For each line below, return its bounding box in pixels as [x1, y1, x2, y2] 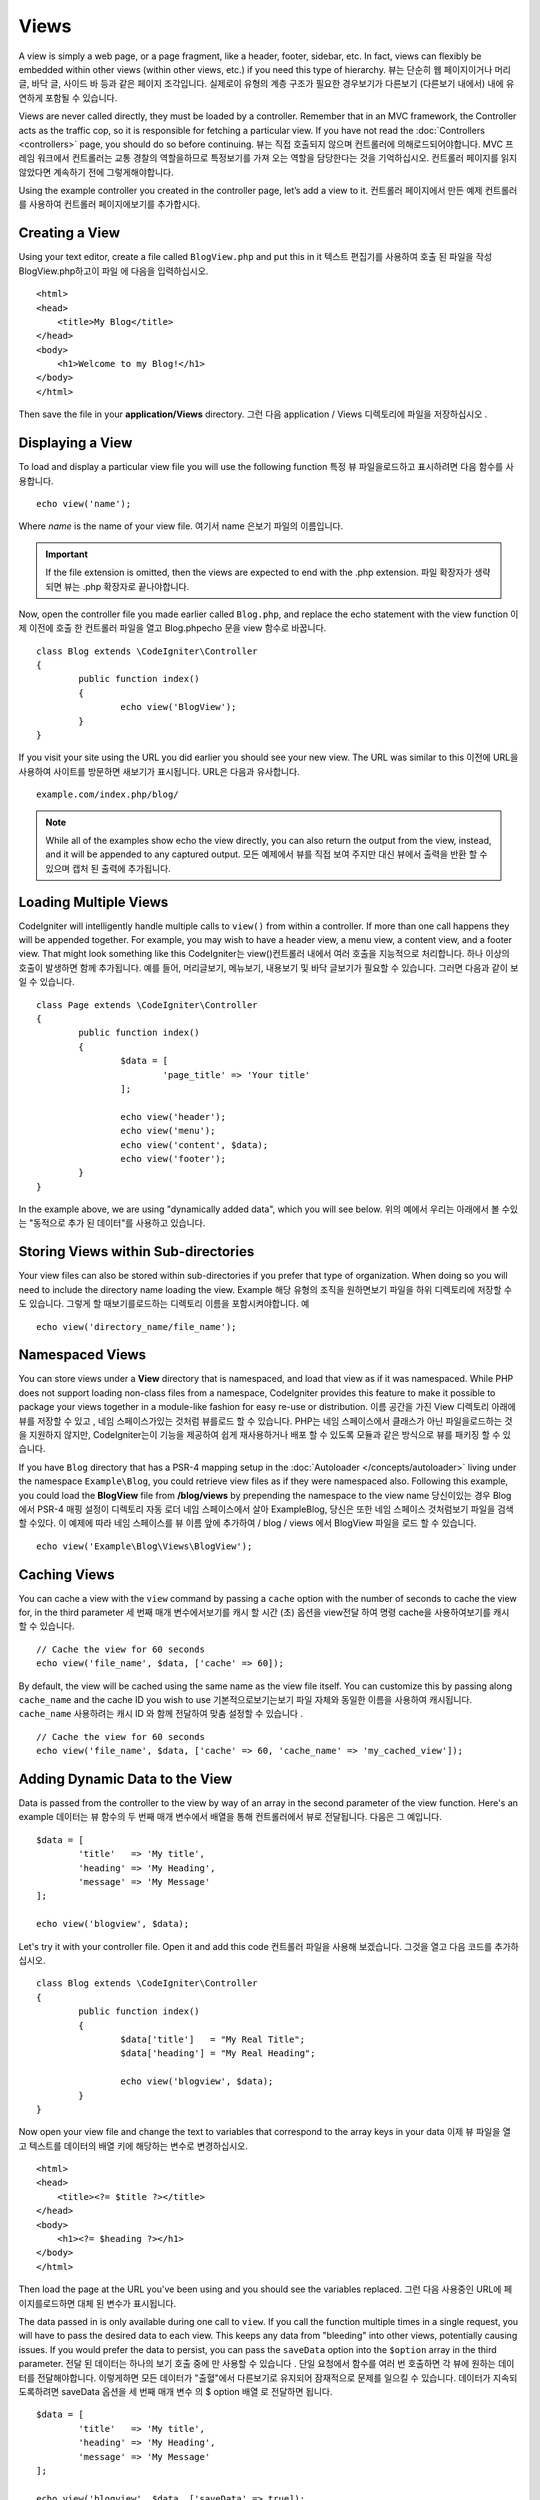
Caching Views [18, 1566, 115, 1583]
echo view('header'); [120, 1111, 227, 1122]
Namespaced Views [18, 1346, 147, 1364]
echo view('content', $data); [120, 1139, 269, 1150]
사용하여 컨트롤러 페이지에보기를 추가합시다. [28, 198, 201, 210]
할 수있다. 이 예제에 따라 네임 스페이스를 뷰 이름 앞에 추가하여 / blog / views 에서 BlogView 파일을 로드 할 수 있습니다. [18, 1517, 477, 1529]
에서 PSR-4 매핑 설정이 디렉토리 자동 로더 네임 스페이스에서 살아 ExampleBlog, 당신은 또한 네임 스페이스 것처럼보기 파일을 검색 [18, 1503, 514, 1515]
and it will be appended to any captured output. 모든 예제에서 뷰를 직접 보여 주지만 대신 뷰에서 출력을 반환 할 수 [45, 848, 488, 860]
